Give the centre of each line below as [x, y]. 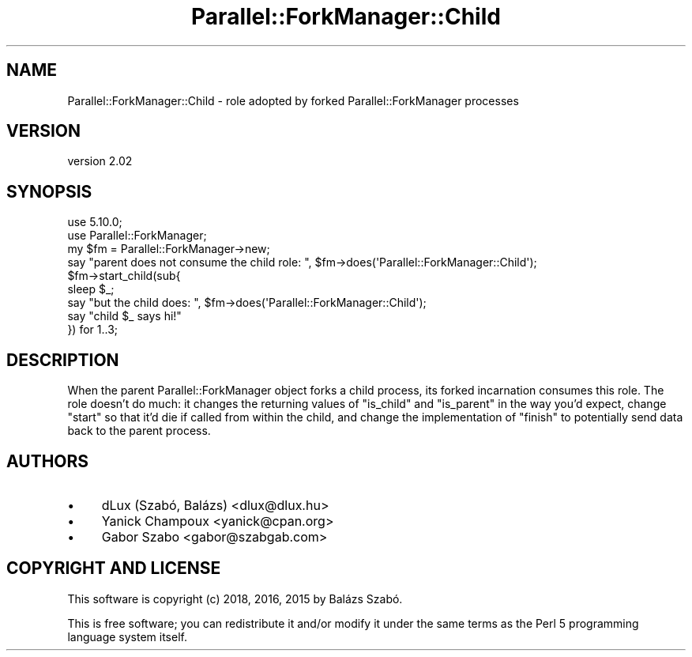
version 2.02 [100, 161]
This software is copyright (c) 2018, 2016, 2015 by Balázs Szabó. [235, 598]
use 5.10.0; [95, 222]
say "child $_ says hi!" [124, 316]
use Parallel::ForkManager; [137, 236]
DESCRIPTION [63, 360]
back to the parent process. [139, 431]
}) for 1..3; [93, 330]
